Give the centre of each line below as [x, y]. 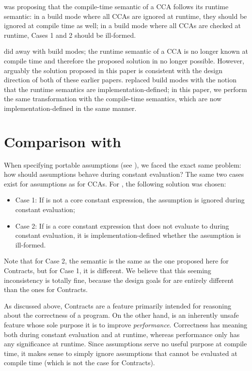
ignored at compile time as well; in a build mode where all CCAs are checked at [123, 25]
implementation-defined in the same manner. [70, 108]
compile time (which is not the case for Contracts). [79, 363]
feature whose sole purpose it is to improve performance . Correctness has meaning [126, 324]
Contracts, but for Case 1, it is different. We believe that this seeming [108, 270]
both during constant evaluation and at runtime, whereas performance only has [122, 334]
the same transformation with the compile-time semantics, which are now [113, 99]
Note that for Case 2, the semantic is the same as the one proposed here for [116, 261]
